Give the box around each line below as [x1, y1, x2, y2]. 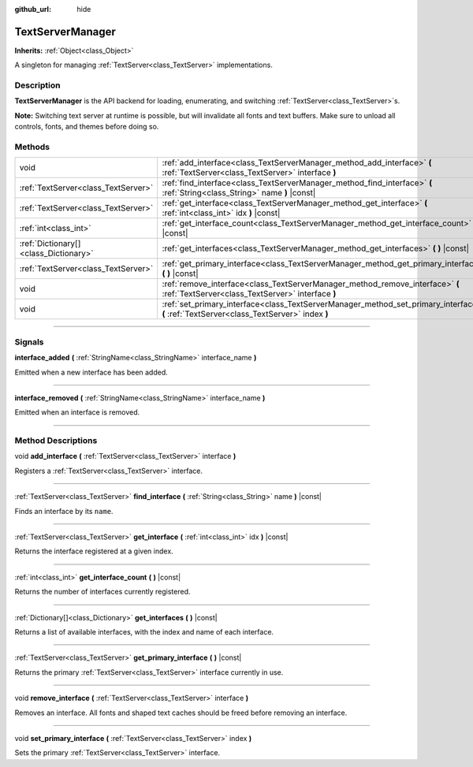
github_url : [14, 5, 51, 13]
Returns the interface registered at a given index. [14, 546, 173, 556]
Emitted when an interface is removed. [14, 408, 140, 417]
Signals [14, 336, 44, 347]
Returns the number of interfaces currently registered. [14, 587, 191, 597]
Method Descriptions [14, 435, 98, 446]
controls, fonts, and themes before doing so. [14, 122, 159, 132]
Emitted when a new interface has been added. [14, 367, 169, 377]
